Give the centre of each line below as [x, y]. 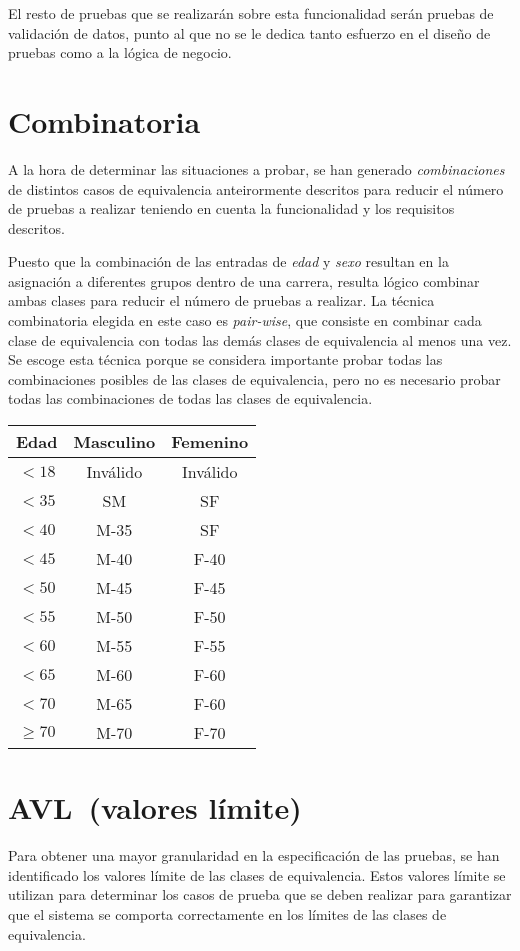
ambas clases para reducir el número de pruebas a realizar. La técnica [221, 300]
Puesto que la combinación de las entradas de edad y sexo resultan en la [228, 261]
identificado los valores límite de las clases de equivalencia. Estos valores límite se [257, 874]
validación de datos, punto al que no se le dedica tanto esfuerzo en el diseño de [249, 32]
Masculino [114, 442]
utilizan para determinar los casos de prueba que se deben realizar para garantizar [260, 894]
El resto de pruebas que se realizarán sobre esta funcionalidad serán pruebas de [251, 13]
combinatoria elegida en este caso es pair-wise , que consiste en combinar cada [245, 320]
